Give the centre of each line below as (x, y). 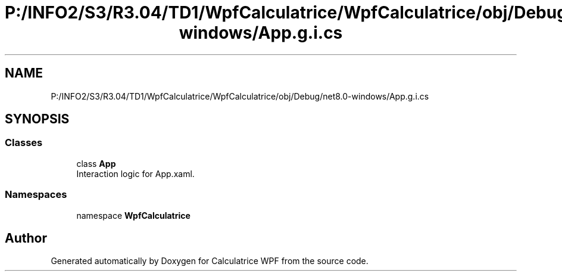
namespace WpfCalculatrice (133, 215)
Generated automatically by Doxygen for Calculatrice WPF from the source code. (210, 261)
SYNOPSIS (37, 119)
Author (26, 238)
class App (96, 163)
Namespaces (36, 195)
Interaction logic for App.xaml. (135, 173)
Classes (24, 143)
